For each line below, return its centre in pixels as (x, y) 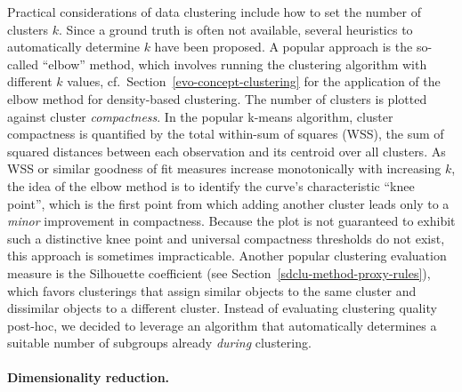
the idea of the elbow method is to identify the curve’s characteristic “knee (211, 185)
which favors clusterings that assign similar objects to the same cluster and (212, 290)
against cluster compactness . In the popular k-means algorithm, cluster (200, 116)
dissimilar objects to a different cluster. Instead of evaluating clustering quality (222, 308)
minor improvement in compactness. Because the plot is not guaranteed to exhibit (231, 221)
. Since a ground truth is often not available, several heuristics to (236, 29)
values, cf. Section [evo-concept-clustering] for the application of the (254, 81)
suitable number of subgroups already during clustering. (159, 343)
